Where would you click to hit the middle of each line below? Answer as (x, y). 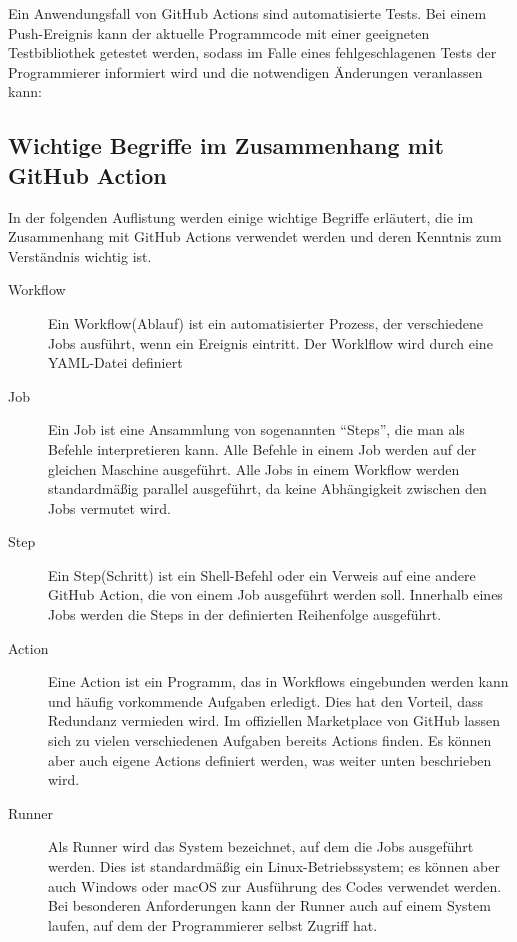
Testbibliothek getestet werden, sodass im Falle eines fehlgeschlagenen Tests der (252, 52)
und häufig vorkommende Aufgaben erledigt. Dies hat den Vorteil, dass (265, 700)
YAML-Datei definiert (115, 362)
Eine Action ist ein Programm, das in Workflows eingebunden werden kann (278, 681)
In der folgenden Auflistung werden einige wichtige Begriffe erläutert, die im (241, 216)
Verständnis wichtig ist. (80, 255)
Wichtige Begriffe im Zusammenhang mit (226, 145)
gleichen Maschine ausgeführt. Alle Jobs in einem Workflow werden (254, 468)
